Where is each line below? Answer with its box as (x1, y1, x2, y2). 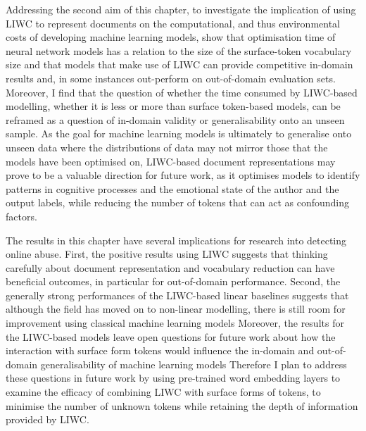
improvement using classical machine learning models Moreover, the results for (6, 316, 344, 330)
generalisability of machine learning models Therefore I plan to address (40, 356, 347, 371)
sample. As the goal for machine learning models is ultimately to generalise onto (6, 126, 352, 141)
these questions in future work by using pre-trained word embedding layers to (6, 370, 341, 385)
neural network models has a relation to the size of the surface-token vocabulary (6, 43, 352, 58)
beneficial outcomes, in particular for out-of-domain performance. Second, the (6, 274, 341, 289)
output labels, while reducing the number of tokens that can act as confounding (6, 195, 350, 210)
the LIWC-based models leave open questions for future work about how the (6, 329, 336, 344)
